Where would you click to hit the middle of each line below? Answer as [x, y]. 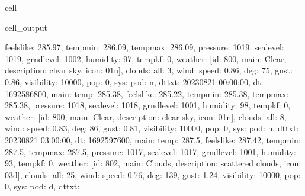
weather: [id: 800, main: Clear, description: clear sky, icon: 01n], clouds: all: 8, [146, 116]
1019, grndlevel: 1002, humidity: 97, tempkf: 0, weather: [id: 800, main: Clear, [146, 58]
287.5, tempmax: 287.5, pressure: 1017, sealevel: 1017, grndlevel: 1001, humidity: [150, 151]
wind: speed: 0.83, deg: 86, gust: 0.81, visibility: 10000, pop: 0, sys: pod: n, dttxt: [152, 128]
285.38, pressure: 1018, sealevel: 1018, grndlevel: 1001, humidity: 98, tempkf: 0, [148, 105]
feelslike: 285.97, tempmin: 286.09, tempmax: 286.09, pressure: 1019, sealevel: [145, 47]
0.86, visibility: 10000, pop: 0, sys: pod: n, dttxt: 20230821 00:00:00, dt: [134, 81]
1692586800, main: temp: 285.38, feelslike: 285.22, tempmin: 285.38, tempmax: [147, 93]
